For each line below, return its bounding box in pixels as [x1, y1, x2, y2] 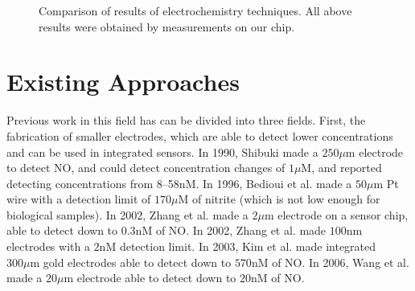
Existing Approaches [6, 65, 240, 98]
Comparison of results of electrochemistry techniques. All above [39, 2, 352, 18]
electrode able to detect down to [76, 269, 236, 286]
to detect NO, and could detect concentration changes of [6, 159, 286, 176]
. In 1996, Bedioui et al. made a [195, 174, 352, 191]
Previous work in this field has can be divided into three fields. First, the [6, 112, 366, 129]
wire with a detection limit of [6, 191, 151, 207]
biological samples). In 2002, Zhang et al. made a [6, 206, 249, 223]
